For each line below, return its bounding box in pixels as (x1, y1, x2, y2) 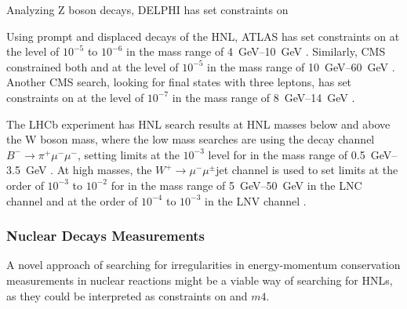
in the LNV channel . (205, 192, 307, 209)
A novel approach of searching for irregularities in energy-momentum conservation (6, 256, 401, 273)
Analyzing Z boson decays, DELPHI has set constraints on (6, 2, 289, 17)
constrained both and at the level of (6, 58, 179, 75)
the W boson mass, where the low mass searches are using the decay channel (6, 131, 375, 147)
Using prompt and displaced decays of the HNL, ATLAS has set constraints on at (6, 27, 400, 44)
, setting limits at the (77, 146, 180, 162)
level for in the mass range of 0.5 (208, 146, 365, 162)
